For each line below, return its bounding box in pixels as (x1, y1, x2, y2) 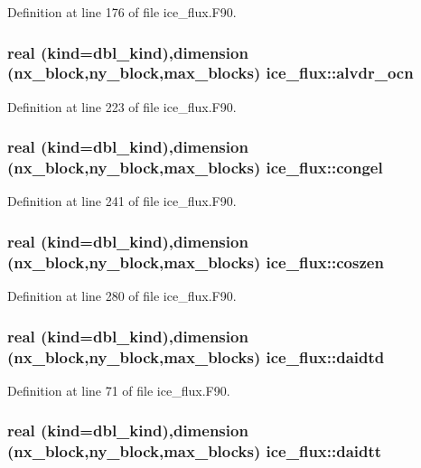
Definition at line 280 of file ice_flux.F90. (7, 286, 237, 305)
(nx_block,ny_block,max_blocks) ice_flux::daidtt (7, 440, 382, 463)
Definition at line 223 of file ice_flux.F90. (7, 97, 237, 116)
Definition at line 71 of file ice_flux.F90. (7, 380, 230, 399)
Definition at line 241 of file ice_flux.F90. (7, 192, 237, 211)
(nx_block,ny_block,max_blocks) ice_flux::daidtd (7, 345, 385, 368)
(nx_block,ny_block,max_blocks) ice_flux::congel (7, 156, 383, 179)
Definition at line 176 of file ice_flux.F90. (7, 3, 237, 21)
